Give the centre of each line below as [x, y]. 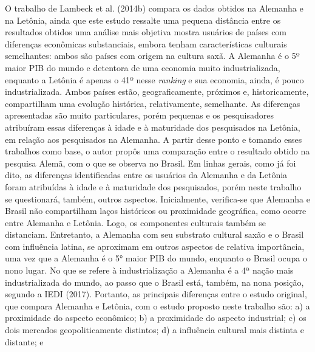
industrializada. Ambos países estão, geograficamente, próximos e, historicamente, [157, 91]
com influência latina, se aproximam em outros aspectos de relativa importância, [155, 246]
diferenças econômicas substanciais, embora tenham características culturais [146, 43]
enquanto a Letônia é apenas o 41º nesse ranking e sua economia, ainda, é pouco [154, 79]
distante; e [24, 341]
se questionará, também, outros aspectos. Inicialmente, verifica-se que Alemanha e [157, 198]
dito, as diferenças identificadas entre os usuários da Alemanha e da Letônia [146, 175]
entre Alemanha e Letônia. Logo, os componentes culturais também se [136, 222]
